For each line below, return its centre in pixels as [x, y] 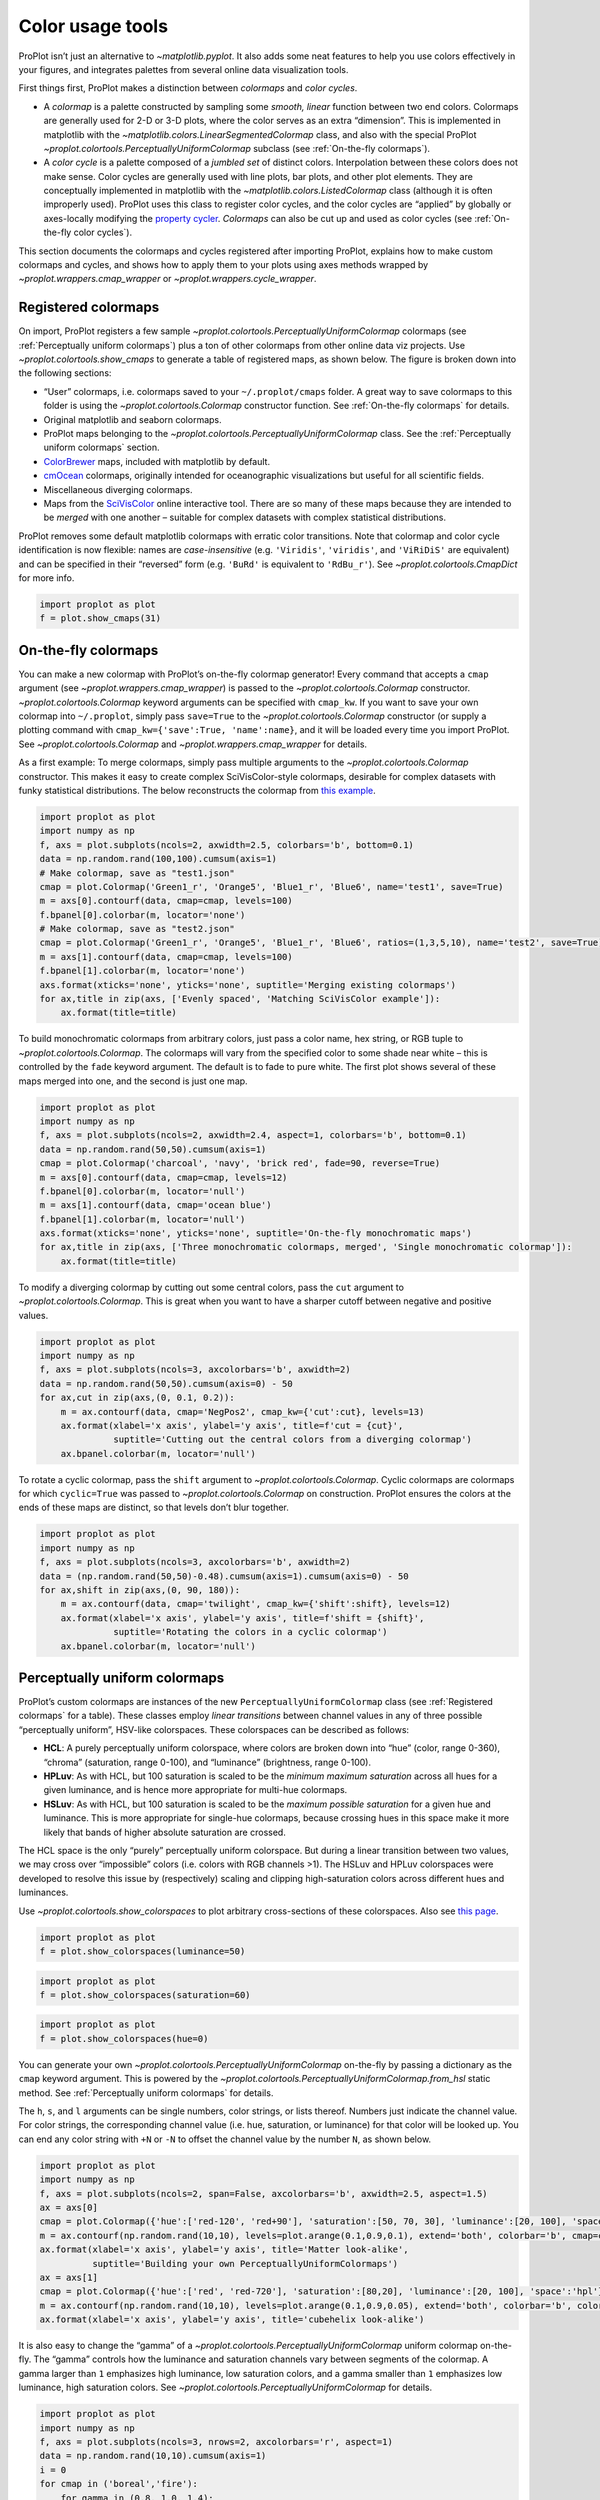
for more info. [46, 577]
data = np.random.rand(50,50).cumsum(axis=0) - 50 [166, 1383]
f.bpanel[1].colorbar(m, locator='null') [142, 1219]
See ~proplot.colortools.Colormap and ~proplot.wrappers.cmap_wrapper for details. [193, 744]
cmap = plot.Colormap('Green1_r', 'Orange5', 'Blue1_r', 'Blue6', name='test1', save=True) [271, 886]
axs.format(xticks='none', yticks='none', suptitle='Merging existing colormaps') [248, 984]
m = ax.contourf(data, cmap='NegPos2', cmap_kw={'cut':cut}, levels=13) [242, 1411]
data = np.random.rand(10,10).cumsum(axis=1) [153, 2456]
